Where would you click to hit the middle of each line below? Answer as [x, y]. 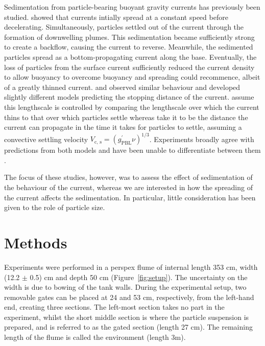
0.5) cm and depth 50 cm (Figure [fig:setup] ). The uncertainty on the [139, 277]
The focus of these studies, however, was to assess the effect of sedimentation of [128, 177]
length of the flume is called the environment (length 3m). [95, 337]
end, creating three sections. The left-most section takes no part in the [114, 307]
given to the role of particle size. [55, 207]
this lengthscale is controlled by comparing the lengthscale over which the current [132, 107]
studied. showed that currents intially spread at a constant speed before [116, 17]
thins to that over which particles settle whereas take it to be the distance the [126, 117]
